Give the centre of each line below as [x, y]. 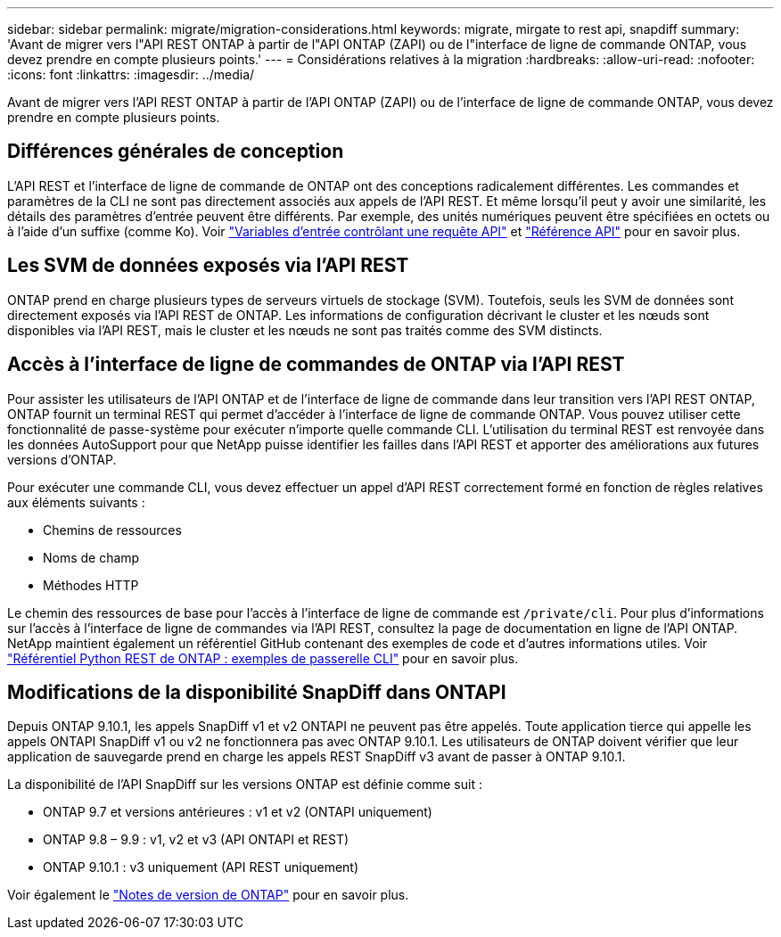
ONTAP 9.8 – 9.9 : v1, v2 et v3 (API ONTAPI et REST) [196, 840]
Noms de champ [91, 557]
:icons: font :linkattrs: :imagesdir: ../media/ [131, 74]
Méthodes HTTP [91, 585]
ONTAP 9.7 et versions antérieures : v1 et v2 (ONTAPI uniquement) [238, 812]
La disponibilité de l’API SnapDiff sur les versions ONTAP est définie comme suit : [245, 785]
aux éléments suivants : [76, 502]
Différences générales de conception [176, 152]
